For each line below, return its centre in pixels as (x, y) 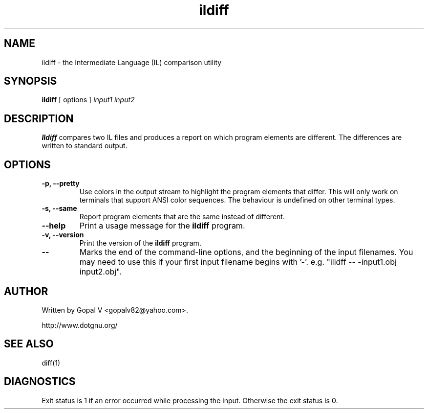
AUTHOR (26, 291)
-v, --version (63, 235)
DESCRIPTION (39, 118)
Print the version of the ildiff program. (140, 243)
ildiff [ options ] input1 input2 (88, 100)
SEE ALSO (29, 344)
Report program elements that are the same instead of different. (182, 217)
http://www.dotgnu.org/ (80, 325)
